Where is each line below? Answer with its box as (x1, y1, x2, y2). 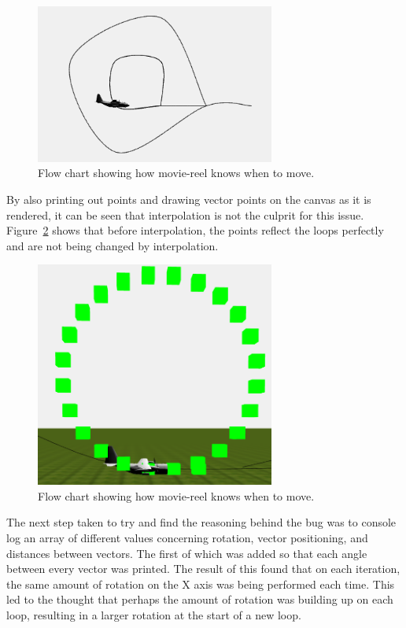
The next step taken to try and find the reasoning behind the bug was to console (6, 514, 397, 530)
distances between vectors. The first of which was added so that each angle (6, 545, 367, 561)
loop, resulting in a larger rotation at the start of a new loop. (6, 607, 301, 623)
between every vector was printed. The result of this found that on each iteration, (6, 560, 400, 577)
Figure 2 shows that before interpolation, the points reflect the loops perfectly (6, 222, 384, 238)
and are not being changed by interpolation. (6, 237, 219, 253)
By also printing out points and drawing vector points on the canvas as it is (6, 191, 371, 208)
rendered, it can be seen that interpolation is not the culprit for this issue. (6, 206, 364, 223)
